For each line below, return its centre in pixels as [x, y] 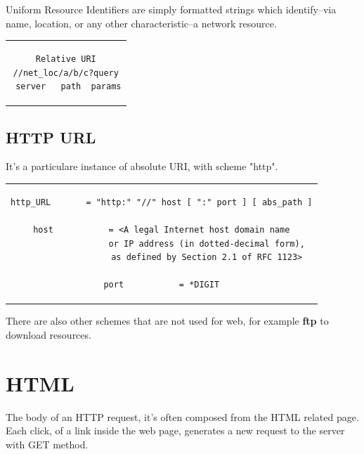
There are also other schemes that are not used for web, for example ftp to [167, 321]
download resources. [48, 335]
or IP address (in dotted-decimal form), [207, 244]
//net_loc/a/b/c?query [66, 73]
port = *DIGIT [162, 285]
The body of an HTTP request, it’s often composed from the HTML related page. [182, 416]
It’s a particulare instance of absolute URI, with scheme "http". [142, 166]
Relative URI [66, 59]
